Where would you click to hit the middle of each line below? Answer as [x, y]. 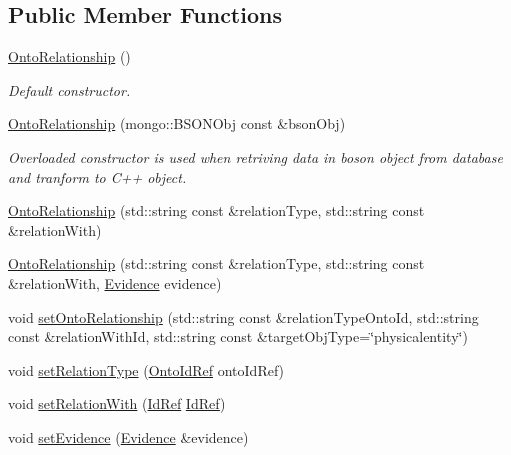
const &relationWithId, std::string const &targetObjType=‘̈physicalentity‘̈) [238, 336]
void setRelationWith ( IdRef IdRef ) [117, 403]
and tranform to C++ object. [97, 176]
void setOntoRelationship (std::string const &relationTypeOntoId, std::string [243, 316]
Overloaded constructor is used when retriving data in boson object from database [255, 156]
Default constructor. [69, 89]
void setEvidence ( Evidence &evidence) [128, 436]
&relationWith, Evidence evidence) [115, 282]
